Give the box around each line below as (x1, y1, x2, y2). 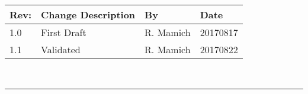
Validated (41, 43, 81, 56)
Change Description (41, 8, 136, 21)
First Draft (41, 25, 86, 39)
